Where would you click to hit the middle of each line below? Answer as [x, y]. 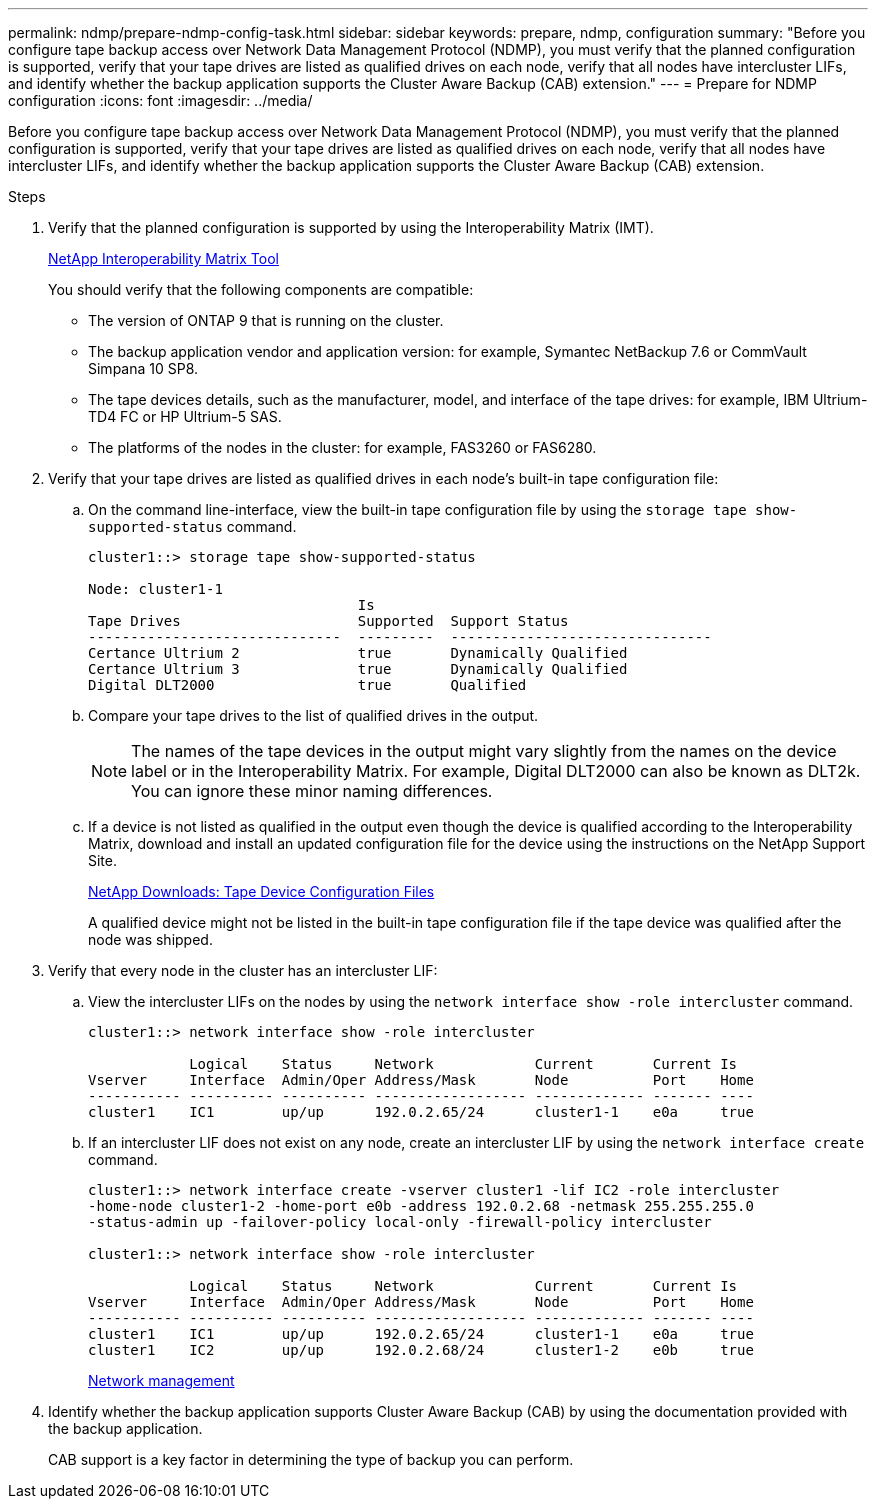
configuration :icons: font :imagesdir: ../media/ [160, 100]
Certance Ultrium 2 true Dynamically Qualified [358, 653]
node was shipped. [150, 939]
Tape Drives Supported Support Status [328, 621]
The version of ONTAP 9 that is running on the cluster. [266, 320]
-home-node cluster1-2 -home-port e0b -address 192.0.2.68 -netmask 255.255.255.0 [421, 1206]
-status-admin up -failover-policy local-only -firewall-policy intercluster [400, 1222]
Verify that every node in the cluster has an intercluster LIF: [243, 970]
